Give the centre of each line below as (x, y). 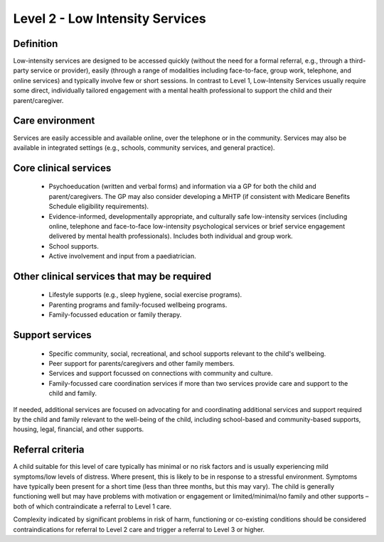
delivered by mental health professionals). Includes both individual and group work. (171, 236)
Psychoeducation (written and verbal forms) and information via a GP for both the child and (182, 186)
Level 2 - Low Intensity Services (110, 18)
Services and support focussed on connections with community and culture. (161, 374)
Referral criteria (49, 450)
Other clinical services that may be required (112, 276)
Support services (52, 335)
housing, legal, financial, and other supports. (79, 429)
